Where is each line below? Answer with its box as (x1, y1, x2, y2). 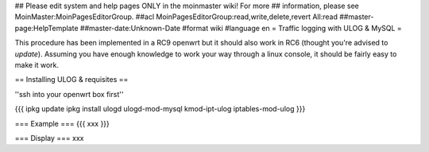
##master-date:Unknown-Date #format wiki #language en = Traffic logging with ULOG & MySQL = (79, 23, 403, 33)
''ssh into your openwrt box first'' (14, 89, 124, 99)
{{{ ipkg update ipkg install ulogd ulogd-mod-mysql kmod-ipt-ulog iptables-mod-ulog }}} (14, 104, 306, 114)
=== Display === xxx (14, 133, 84, 142)
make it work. (14, 60, 60, 69)
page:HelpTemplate (14, 23, 79, 33)
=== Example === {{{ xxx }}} (14, 119, 110, 128)
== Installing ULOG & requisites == (14, 75, 129, 84)
